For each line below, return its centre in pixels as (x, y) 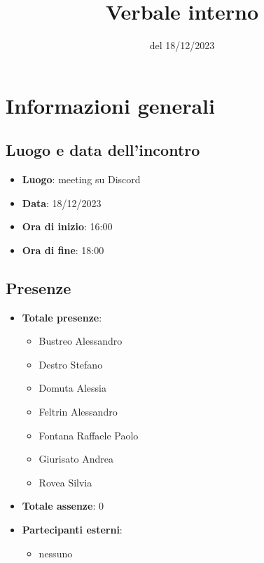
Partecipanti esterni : (72, 530)
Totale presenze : (62, 317)
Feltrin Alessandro (78, 412)
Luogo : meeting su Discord (81, 179)
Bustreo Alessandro (81, 341)
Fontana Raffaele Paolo (89, 435)
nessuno (56, 553)
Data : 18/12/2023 (62, 203)
